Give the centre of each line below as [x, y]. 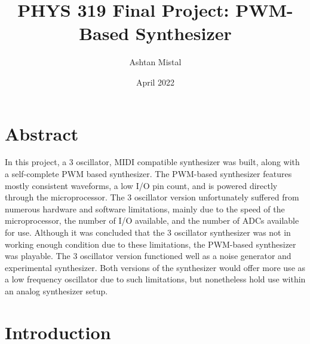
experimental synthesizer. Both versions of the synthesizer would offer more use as [155, 267]
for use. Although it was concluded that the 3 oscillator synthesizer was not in [148, 232]
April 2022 [155, 82]
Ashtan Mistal [155, 62]
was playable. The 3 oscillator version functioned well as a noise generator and [148, 256]
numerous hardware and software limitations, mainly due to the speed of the [145, 208]
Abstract [42, 133]
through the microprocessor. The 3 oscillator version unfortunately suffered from [152, 197]
